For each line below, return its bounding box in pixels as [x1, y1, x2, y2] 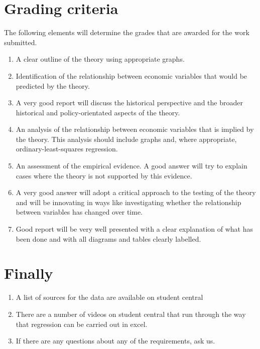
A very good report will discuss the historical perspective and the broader [16, 97, 243, 108]
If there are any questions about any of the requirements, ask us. [16, 335, 215, 346]
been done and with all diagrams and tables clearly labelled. [16, 233, 201, 244]
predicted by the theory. [16, 80, 90, 91]
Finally [4, 263, 53, 283]
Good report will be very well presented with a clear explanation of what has [16, 224, 253, 234]
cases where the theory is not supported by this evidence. [16, 170, 192, 181]
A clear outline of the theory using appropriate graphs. [16, 54, 185, 64]
